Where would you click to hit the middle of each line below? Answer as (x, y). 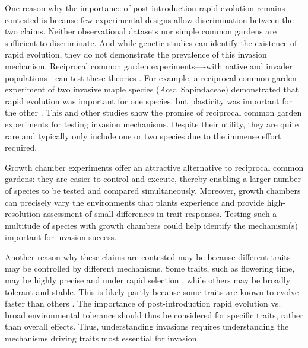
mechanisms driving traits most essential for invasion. (102, 338)
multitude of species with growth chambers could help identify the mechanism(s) (151, 225)
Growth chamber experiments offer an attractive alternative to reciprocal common (154, 167)
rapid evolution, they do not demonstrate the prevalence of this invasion (136, 54)
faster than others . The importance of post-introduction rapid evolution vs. (143, 303)
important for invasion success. (61, 237)
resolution (23, 214)
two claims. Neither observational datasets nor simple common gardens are (141, 31)
